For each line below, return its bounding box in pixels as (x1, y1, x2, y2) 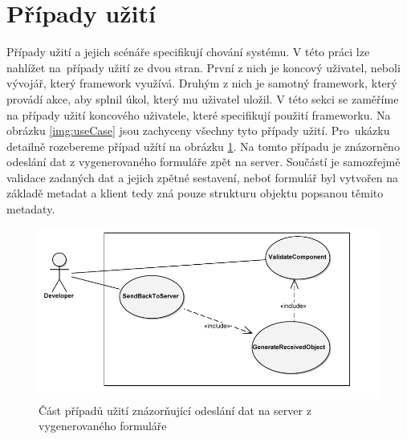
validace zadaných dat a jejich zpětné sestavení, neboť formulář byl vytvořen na (6, 169, 398, 185)
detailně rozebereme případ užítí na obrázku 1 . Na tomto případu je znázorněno (6, 137, 400, 154)
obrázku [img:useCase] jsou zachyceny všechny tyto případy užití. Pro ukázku (6, 122, 390, 139)
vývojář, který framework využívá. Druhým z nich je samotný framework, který (6, 75, 397, 91)
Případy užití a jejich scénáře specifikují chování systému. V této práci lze (6, 43, 370, 60)
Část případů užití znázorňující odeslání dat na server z (39, 401, 311, 418)
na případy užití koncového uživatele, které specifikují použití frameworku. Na (6, 106, 391, 123)
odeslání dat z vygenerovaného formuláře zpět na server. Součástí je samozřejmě (6, 153, 401, 170)
